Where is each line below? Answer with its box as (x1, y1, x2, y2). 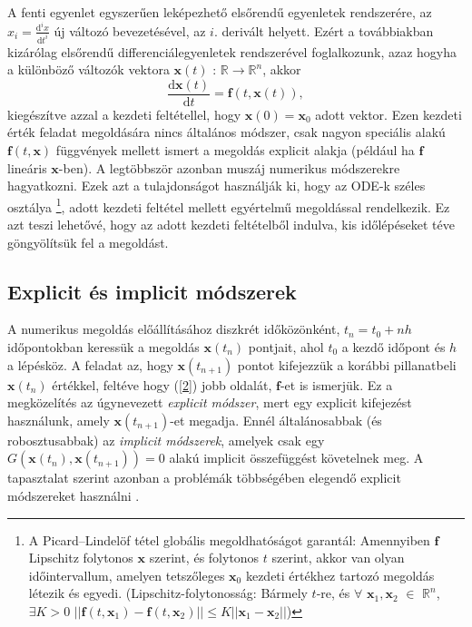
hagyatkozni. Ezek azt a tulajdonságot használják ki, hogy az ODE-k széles (7, 176, 426, 195)
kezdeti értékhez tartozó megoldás (245, 565, 435, 584)
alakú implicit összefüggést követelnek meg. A (169, 448, 424, 467)
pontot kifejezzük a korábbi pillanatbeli (237, 355, 457, 374)
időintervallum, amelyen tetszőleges (28, 565, 225, 584)
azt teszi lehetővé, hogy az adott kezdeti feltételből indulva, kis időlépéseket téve (7, 215, 455, 234)
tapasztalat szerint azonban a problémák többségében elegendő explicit (7, 468, 401, 487)
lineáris (7, 158, 47, 177)
